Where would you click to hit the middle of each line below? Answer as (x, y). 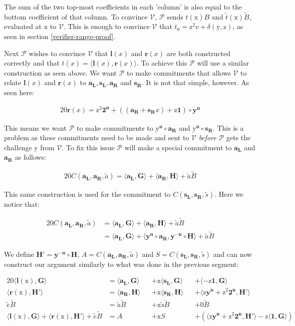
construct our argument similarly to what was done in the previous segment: (121, 264)
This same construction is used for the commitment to (87, 194)
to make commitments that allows (179, 72)
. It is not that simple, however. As (196, 82)
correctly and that (32, 63)
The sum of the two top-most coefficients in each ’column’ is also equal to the (123, 7)
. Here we (229, 194)
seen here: (19, 92)
